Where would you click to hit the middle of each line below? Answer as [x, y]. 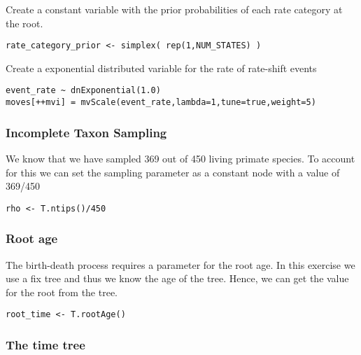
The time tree [45, 344]
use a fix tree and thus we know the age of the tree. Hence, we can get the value [177, 278]
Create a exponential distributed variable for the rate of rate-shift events [161, 68]
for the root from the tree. [62, 292]
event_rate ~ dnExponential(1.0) [83, 91]
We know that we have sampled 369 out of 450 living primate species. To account [180, 158]
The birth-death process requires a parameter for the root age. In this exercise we [180, 264]
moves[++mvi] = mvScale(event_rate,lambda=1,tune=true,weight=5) [161, 103]
